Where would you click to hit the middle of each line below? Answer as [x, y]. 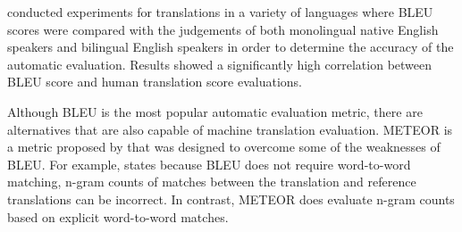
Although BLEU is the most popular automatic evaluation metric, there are [215, 111]
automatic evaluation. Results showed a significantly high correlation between [220, 64]
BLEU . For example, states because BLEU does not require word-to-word [209, 164]
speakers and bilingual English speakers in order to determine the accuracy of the [231, 47]
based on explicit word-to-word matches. [118, 216]
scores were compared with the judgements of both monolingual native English [223, 29]
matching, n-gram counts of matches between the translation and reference [212, 182]
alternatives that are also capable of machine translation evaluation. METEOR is [230, 129]
